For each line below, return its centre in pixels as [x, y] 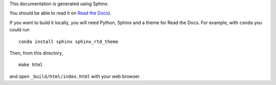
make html [31, 65]
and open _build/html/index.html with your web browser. [75, 76]
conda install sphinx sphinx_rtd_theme [68, 41]
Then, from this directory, [36, 53]
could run [20, 30]
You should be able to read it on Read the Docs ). [61, 13]
